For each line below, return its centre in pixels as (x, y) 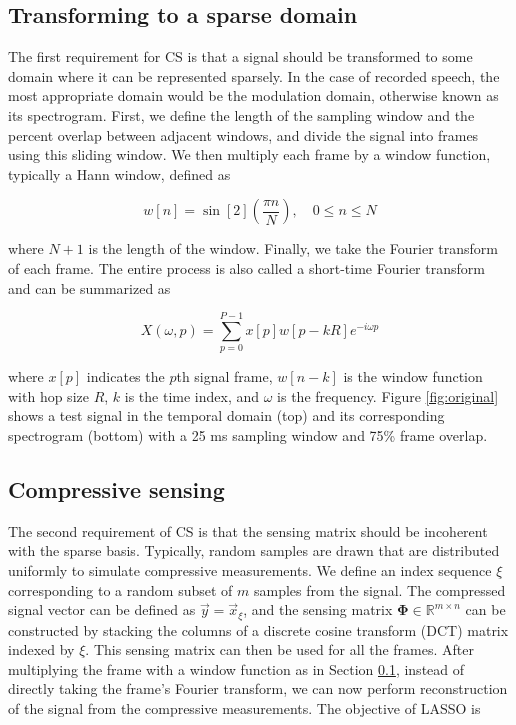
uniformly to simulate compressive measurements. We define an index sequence (250, 570)
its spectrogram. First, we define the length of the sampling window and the (241, 114)
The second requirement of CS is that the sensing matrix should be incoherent (248, 530)
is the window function (413, 376)
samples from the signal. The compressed (379, 589)
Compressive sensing (116, 489)
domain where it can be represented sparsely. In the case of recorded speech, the (254, 75)
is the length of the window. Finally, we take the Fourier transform (293, 248)
